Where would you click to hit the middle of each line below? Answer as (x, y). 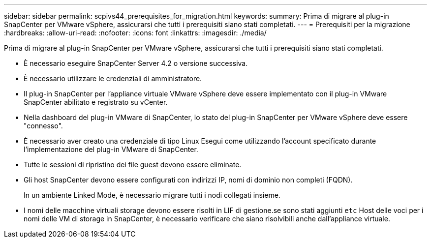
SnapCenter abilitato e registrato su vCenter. (96, 102)
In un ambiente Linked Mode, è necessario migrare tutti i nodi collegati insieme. (152, 195)
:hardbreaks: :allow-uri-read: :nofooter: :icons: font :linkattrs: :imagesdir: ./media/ (135, 33)
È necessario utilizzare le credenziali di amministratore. (113, 78)
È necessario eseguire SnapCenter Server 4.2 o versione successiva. (136, 63)
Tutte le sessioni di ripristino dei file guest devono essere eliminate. (133, 165)
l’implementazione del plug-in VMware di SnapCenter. (111, 149)
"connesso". (43, 126)
